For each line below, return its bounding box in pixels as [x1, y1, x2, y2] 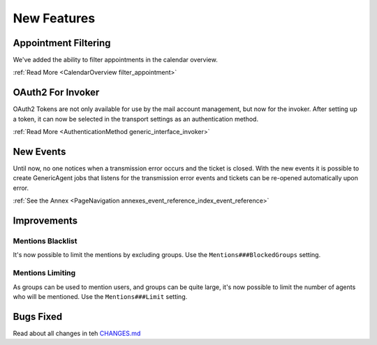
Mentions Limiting [13, 268, 76, 278]
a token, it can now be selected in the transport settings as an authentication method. [13, 115, 258, 123]
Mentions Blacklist [13, 236, 77, 246]
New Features [13, 10, 96, 26]
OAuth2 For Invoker [13, 87, 100, 98]
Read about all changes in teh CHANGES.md [13, 329, 141, 337]
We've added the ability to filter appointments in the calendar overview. [13, 56, 218, 64]
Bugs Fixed [13, 311, 63, 323]
